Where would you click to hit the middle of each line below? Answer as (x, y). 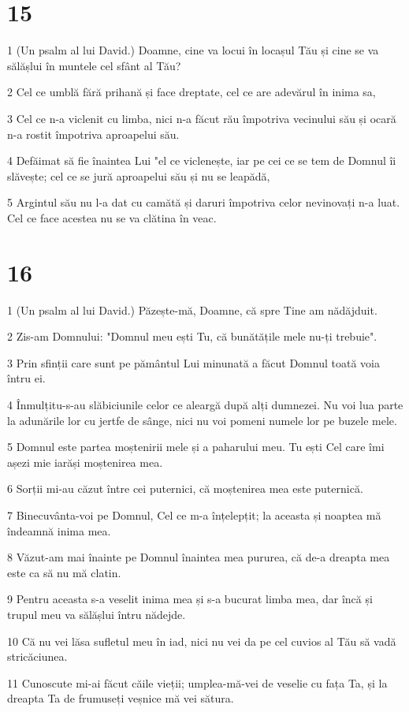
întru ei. (26, 378)
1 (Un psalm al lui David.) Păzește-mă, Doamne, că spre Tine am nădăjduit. (192, 309)
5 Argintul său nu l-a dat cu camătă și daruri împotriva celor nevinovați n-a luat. (204, 202)
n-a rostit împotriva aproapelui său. (93, 134)
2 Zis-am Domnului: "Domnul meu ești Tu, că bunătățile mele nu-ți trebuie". (192, 336)
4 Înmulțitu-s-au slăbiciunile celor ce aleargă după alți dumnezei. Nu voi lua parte (205, 404)
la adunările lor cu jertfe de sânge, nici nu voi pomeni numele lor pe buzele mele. (202, 420)
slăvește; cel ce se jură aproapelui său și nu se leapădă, (139, 175)
